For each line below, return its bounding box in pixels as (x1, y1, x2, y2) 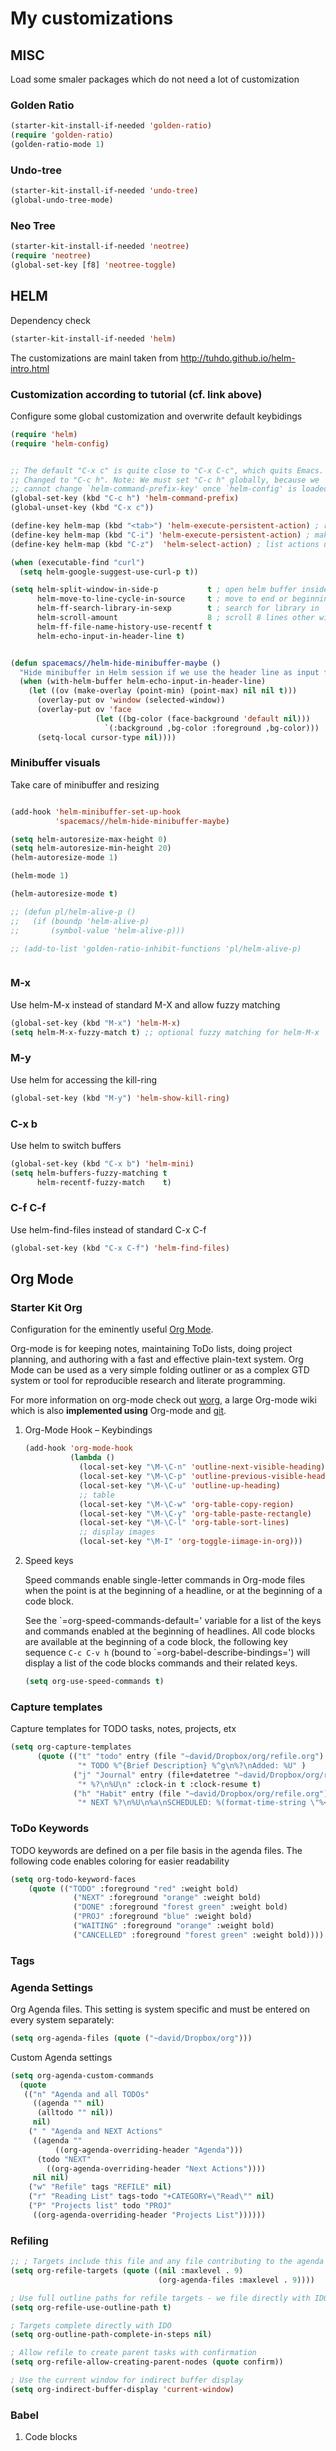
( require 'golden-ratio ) (10, 130, 114, 141)
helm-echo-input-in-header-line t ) (36, 631, 186, 641)
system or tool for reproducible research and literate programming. (10, 1375, 286, 1387)
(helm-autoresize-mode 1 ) (10, 853, 118, 863)
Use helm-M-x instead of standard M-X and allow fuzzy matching (10, 998, 281, 1011)
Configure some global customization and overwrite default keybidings (10, 410, 303, 422)
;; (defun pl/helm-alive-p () (10, 907, 137, 917)
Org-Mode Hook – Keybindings (24, 1424, 153, 1436)
